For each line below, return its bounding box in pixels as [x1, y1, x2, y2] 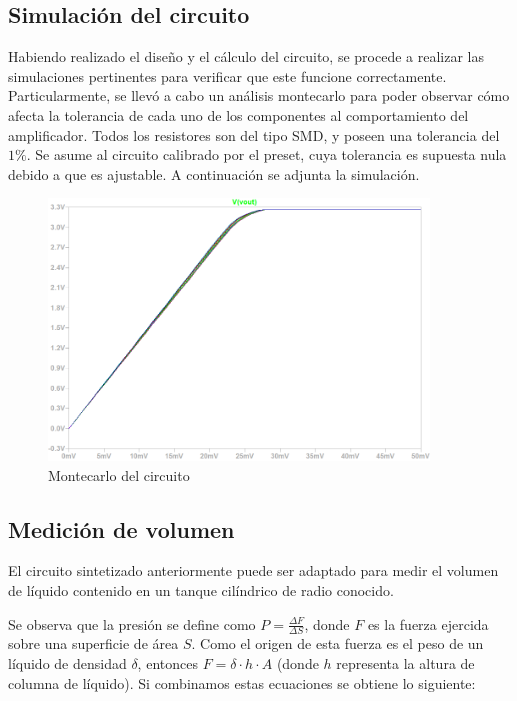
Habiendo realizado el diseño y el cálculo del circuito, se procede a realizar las [8, 46, 484, 67]
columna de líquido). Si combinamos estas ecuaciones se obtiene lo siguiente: [8, 672, 476, 693]
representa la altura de [336, 653, 475, 674]
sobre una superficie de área [8, 633, 179, 654]
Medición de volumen [8, 513, 235, 544]
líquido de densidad [8, 653, 127, 674]
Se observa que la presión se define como [8, 613, 256, 634]
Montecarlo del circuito [48, 464, 190, 485]
